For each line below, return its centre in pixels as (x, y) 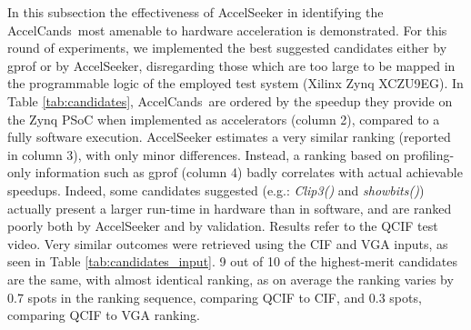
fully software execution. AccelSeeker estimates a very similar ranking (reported (229, 137)
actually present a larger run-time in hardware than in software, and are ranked (230, 208)
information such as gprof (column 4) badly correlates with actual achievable (249, 172)
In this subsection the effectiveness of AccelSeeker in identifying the (195, 12)
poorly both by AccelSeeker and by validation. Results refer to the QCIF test (223, 226)
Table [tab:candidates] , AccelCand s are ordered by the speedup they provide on (230, 100)
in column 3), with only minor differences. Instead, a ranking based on (204, 154)
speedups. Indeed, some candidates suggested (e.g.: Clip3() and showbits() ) (216, 190)
